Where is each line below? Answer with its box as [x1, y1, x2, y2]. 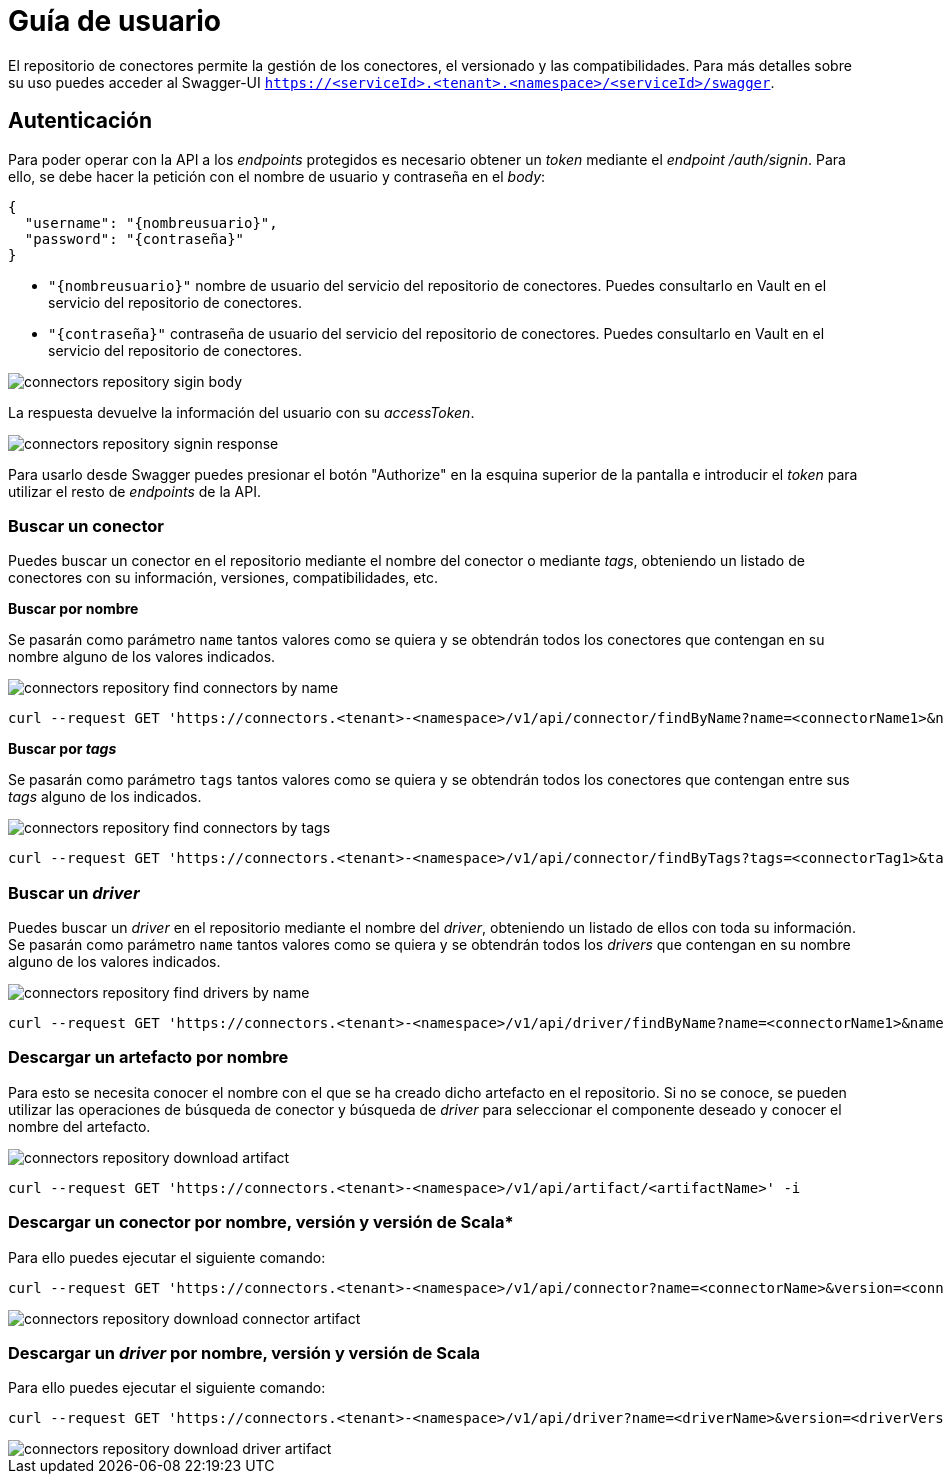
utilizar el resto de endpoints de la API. [8, 482, 261, 500]
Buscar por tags [8, 740, 117, 758]
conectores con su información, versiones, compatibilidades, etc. [8, 569, 438, 587]
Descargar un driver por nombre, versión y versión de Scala [8, 1342, 481, 1363]
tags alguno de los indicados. [8, 788, 202, 806]
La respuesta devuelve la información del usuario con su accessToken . [8, 403, 475, 421]
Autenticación [8, 108, 152, 134]
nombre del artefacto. [8, 1117, 151, 1135]
